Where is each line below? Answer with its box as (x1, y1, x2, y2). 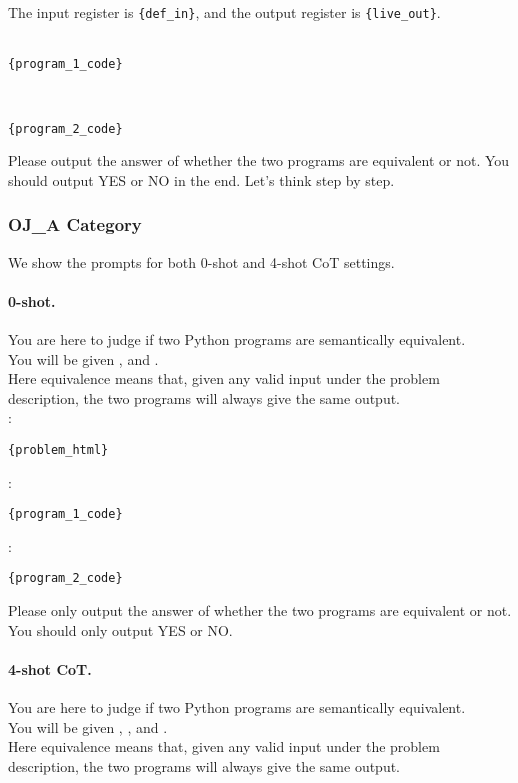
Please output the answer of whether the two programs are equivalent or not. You (8, 150, 510, 171)
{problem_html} (8, 442, 109, 457)
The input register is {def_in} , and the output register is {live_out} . (8, 2, 441, 22)
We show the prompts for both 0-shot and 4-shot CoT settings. (8, 251, 395, 272)
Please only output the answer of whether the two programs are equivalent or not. (8, 600, 512, 621)
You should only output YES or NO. (8, 619, 233, 640)
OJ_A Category (8, 212, 142, 237)
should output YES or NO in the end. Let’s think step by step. (8, 169, 395, 190)
